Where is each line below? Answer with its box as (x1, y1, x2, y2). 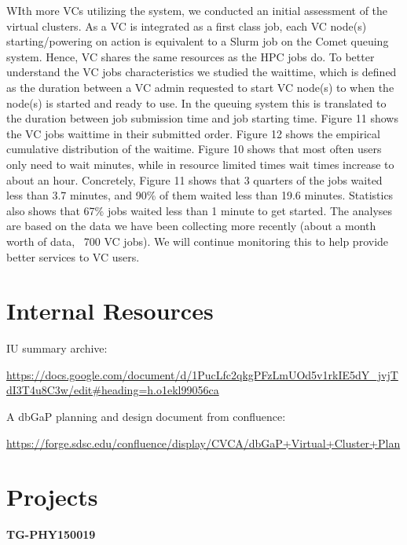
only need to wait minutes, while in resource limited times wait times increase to (6, 155, 394, 172)
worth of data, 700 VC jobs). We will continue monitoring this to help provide (6, 232, 389, 249)
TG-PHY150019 (6, 526, 96, 543)
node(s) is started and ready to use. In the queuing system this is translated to (6, 94, 387, 111)
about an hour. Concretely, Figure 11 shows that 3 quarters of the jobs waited (6, 171, 383, 188)
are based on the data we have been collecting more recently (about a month (6, 218, 376, 234)
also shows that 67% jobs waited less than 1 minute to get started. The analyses (6, 202, 393, 218)
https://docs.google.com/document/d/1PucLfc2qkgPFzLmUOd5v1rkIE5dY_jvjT (6, 366, 398, 382)
